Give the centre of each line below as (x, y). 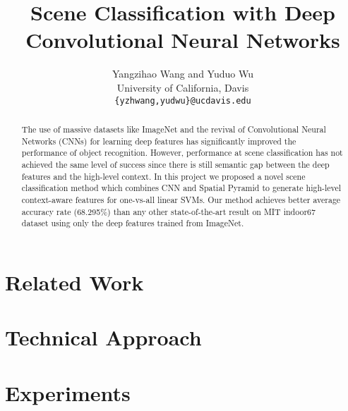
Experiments (68, 392)
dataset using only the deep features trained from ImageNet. (133, 223)
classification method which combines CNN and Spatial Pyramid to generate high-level (181, 188)
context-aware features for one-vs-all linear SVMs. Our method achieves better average (181, 199)
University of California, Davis (183, 87)
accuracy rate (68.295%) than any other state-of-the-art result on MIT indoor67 (168, 211)
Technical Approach (103, 337)
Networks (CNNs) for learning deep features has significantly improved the (159, 141)
